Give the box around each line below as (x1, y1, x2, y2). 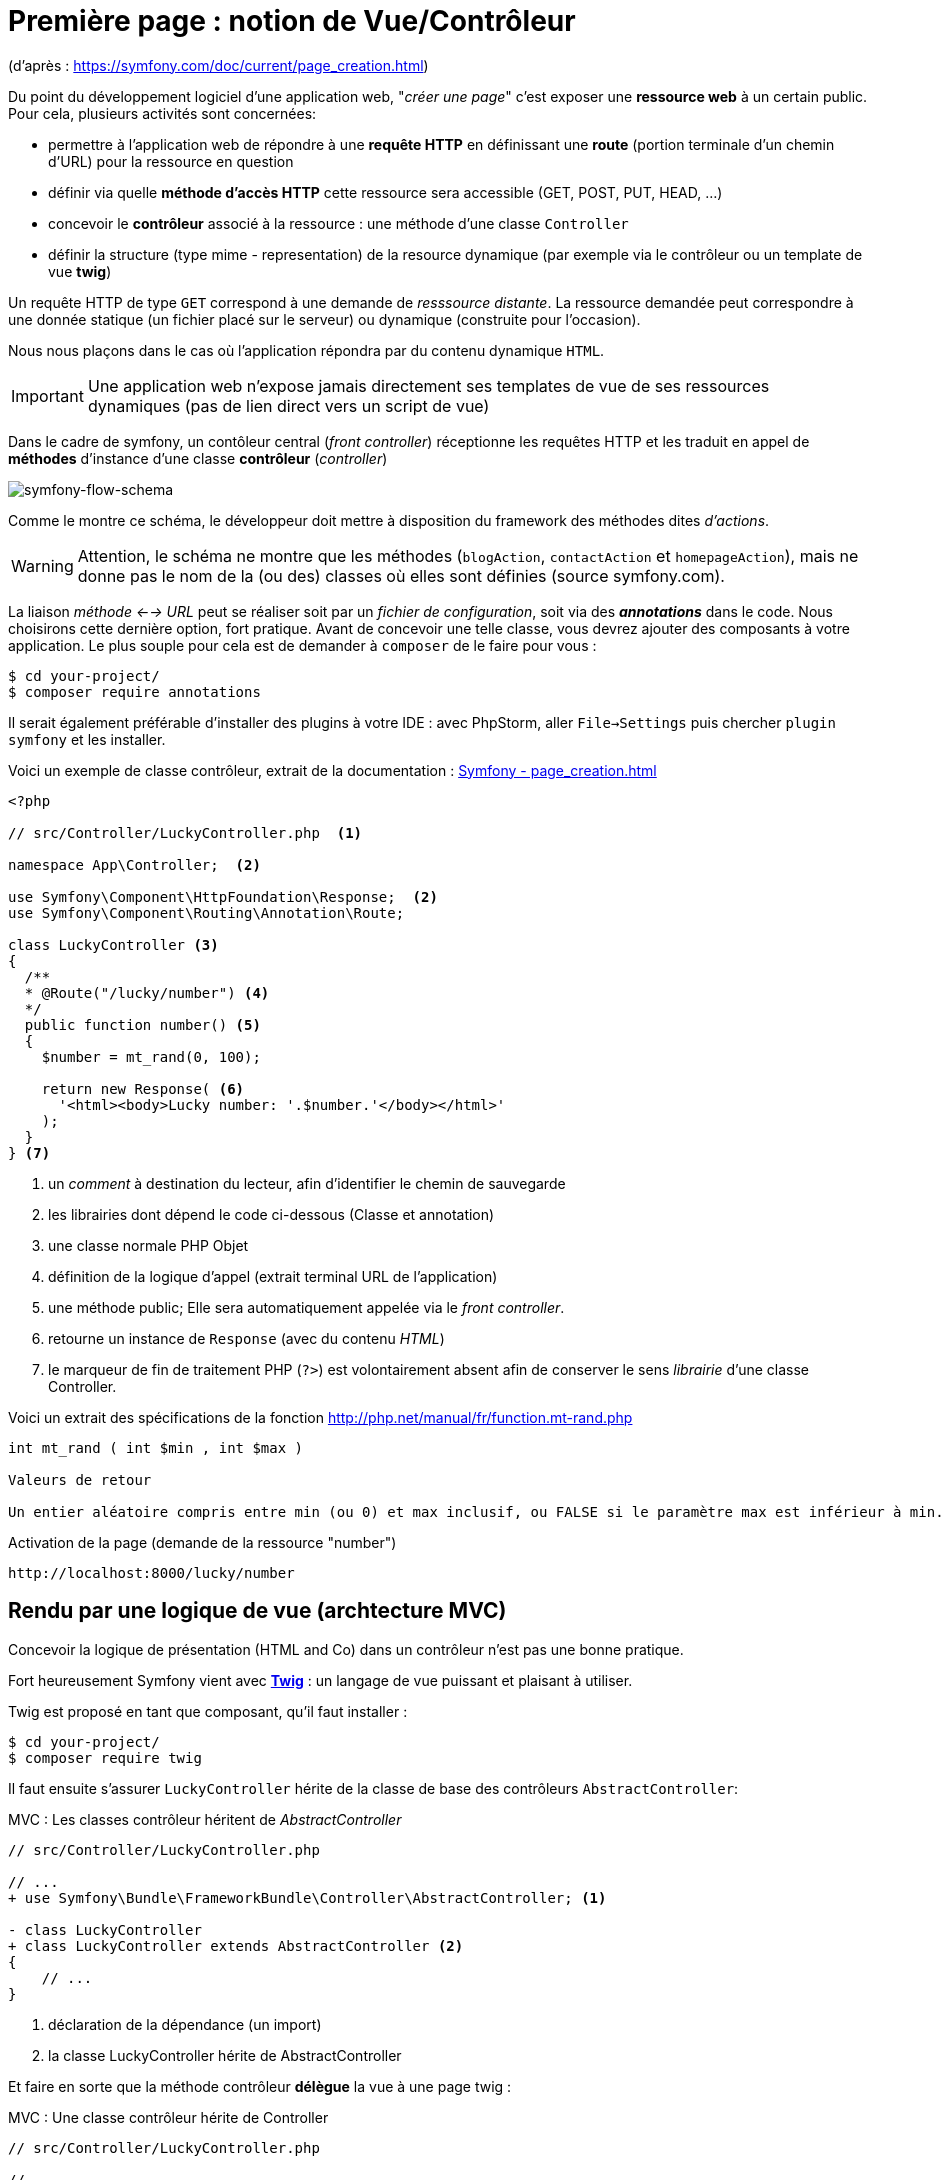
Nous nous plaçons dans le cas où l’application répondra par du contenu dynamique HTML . (8, 341, 605, 359)
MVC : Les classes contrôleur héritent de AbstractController (8, 1810, 402, 1828)
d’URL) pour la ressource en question (48, 152, 294, 170)
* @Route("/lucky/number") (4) (24, 984, 270, 1001)
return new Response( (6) (41, 1080, 245, 1097)
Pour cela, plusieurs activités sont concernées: (8, 104, 317, 122)
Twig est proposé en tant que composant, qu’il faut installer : (8, 1702, 408, 1720)
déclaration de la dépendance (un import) (48, 2015, 322, 2033)
